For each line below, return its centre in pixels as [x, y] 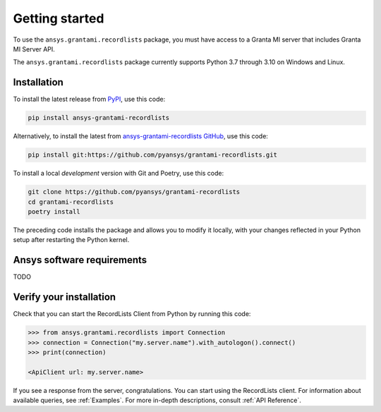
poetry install [54, 211]
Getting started [59, 18]
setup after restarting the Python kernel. [71, 240]
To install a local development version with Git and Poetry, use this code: [119, 174]
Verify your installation [65, 297]
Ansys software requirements [80, 260]
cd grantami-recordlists [71, 202]
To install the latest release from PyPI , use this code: [89, 99]
